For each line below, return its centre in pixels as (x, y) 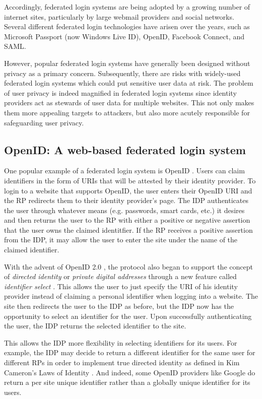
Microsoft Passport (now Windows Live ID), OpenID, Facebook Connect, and (124, 36)
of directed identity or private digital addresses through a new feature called (120, 276)
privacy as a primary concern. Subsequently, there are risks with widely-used (122, 73)
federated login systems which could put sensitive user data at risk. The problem (129, 83)
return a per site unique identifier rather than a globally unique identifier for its (127, 382)
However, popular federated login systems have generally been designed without (127, 63)
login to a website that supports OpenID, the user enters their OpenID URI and (128, 190)
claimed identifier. (32, 250)
